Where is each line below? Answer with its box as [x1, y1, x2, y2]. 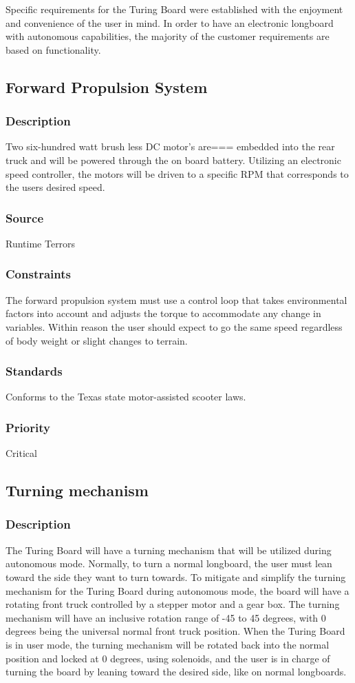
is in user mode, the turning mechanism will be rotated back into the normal [6, 637, 330, 651]
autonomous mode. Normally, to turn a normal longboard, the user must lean [6, 556, 332, 571]
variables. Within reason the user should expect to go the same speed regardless [6, 319, 343, 334]
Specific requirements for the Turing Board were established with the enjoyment [6, 2, 343, 16]
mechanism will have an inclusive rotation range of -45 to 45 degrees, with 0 [6, 610, 326, 624]
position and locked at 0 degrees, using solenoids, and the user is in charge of [6, 651, 330, 665]
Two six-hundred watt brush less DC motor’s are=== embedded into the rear [6, 139, 335, 154]
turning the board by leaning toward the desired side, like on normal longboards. [6, 664, 347, 679]
